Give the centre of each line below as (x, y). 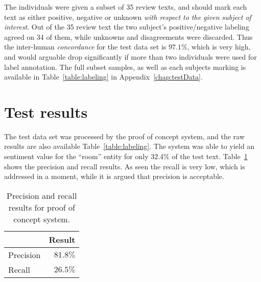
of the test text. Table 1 (210, 156)
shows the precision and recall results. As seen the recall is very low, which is (125, 166)
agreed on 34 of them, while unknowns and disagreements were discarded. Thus (128, 36)
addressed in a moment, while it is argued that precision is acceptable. (114, 176)
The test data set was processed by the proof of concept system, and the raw (124, 136)
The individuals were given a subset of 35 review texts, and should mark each (126, 7)
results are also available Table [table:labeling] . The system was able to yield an (129, 146)
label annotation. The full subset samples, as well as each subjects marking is (125, 67)
